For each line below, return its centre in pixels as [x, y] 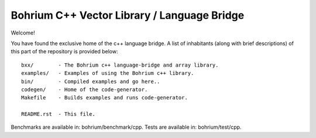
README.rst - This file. [59, 114]
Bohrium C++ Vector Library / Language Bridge [128, 15]
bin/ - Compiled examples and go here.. [91, 81]
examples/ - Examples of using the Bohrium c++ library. [108, 73]
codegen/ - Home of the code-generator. [85, 89]
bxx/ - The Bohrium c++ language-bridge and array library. [120, 65]
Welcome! [23, 33]
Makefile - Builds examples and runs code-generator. [105, 98]
